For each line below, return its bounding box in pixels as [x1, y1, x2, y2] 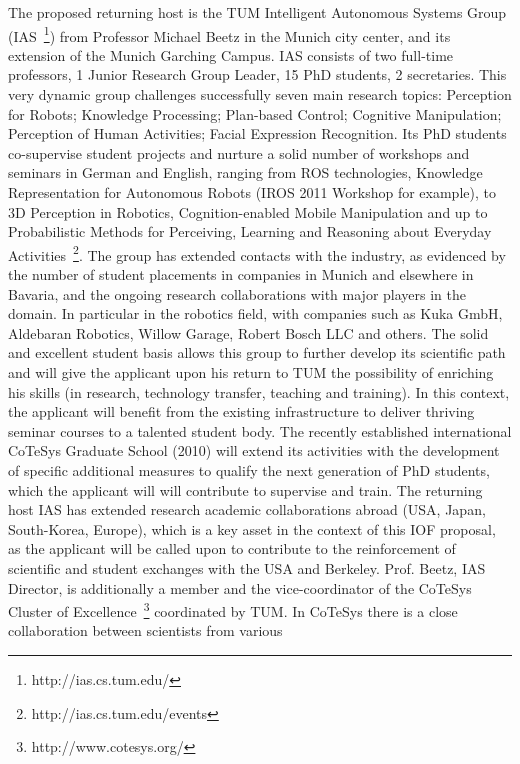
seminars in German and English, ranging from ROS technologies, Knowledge [8, 162, 483, 183]
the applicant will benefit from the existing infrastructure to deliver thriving [8, 401, 475, 422]
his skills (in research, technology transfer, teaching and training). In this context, [8, 381, 510, 402]
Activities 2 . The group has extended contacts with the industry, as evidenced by [8, 241, 506, 265]
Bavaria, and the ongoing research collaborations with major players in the [8, 283, 467, 304]
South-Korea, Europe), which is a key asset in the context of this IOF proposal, [8, 518, 496, 539]
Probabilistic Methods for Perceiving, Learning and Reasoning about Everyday [8, 221, 492, 242]
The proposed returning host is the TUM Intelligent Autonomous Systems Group [8, 2, 507, 22]
